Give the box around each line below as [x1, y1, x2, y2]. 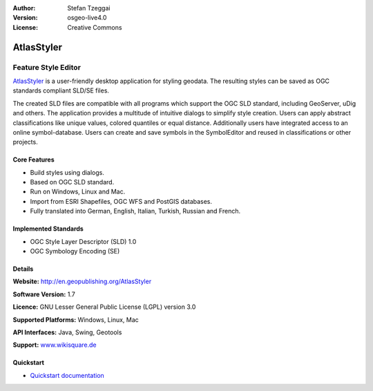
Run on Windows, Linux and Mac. [30, 187, 126, 196]
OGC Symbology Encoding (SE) [30, 247, 120, 256]
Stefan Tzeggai [67, 4, 111, 12]
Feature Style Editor [12, 62, 81, 72]
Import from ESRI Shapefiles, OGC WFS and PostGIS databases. [30, 197, 213, 205]
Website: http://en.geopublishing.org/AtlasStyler [12, 277, 152, 286]
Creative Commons [67, 23, 122, 31]
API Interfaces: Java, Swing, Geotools [12, 328, 122, 336]
